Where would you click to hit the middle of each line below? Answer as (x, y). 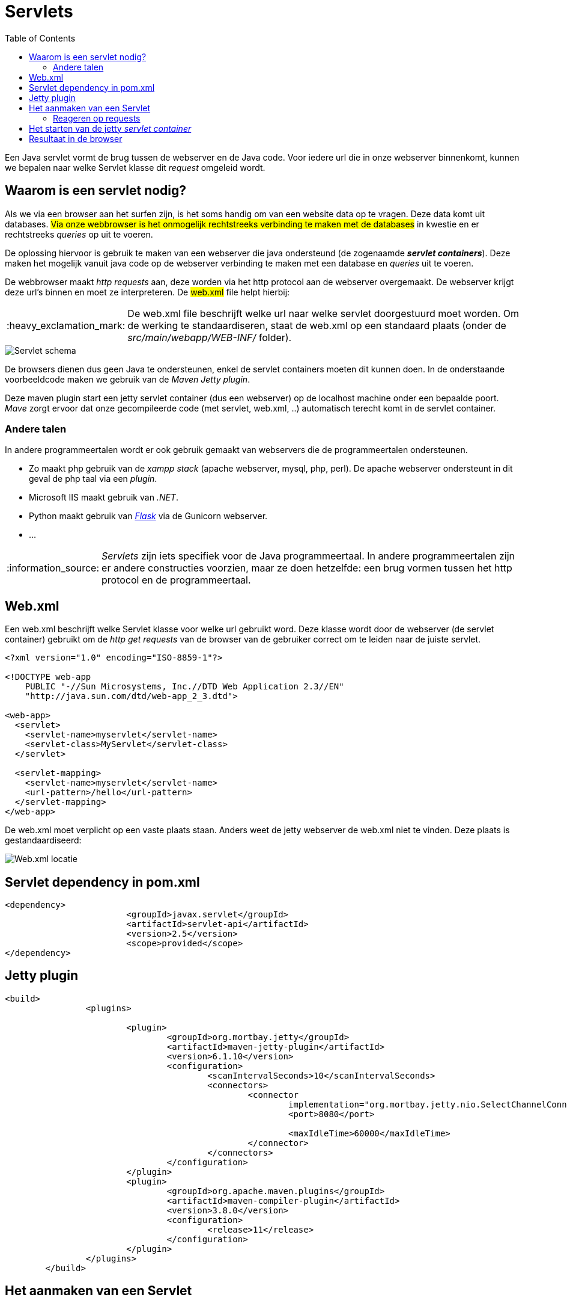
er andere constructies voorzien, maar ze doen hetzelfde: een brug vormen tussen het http (307, 568)
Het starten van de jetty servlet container (110, 128)
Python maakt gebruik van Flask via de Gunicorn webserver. (148, 516)
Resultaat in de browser (76, 138)
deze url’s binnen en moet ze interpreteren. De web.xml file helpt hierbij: (147, 292)
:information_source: (53, 568)
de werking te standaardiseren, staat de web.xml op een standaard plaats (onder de (317, 325)
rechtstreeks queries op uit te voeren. (79, 234)
